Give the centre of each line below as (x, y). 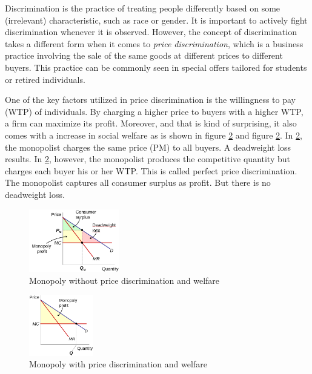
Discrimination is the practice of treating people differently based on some (143, 8)
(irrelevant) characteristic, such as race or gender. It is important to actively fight (156, 20)
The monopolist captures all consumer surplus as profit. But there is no (138, 182)
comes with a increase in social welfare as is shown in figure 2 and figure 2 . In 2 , (154, 135)
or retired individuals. (45, 79)
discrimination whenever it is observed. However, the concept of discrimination (151, 32)
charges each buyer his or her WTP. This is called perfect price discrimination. (151, 170)
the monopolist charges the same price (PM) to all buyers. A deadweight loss (148, 147)
